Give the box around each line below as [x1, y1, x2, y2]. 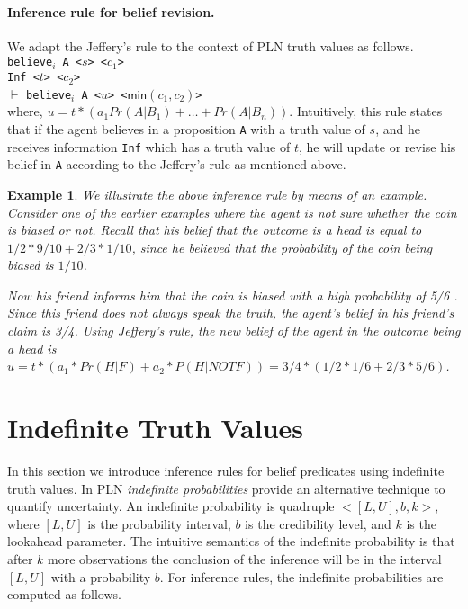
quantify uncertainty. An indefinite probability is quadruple [7, 497, 335, 515]
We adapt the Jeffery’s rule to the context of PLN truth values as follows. [7, 36, 414, 55]
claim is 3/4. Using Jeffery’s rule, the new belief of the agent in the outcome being [7, 321, 461, 340]
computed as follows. [7, 585, 121, 604]
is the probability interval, [87, 514, 231, 533]
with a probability [50, 567, 151, 586]
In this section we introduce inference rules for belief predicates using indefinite [7, 461, 445, 479]
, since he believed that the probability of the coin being [131, 237, 433, 256]
